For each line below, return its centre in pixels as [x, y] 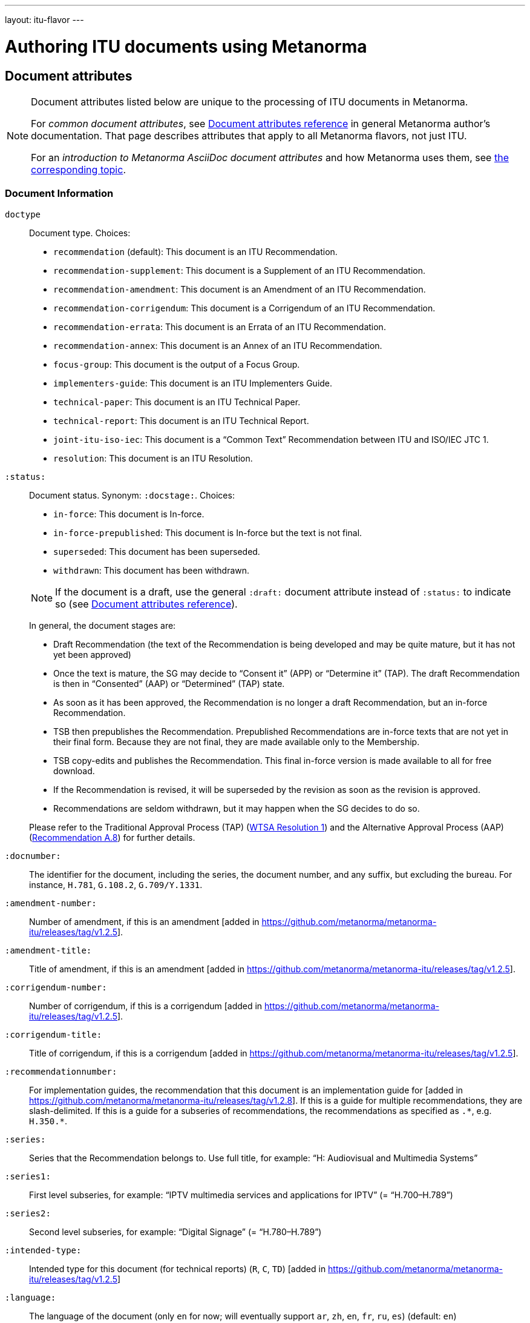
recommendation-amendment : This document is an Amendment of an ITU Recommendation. [240, 289]
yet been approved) [92, 654]
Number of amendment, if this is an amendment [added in [144, 921]
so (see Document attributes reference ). [146, 604]
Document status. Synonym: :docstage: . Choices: [132, 495]
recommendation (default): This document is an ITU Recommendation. [195, 251]
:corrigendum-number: [56, 987]
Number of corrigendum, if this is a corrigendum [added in [146, 1006]
